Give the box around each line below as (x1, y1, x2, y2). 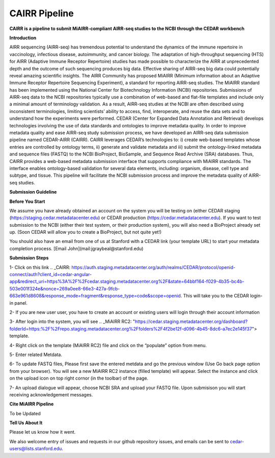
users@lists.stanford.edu (9, 446, 62, 452)
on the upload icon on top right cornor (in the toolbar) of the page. (9, 375, 149, 382)
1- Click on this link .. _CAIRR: (9, 264, 71, 270)
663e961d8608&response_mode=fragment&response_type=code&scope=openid (9, 293, 181, 299)
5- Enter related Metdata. (9, 352, 62, 358)
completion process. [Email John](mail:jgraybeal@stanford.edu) (9, 245, 144, 252)
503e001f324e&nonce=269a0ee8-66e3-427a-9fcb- (9, 285, 120, 291)
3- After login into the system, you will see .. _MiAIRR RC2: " (9, 318, 135, 325)
